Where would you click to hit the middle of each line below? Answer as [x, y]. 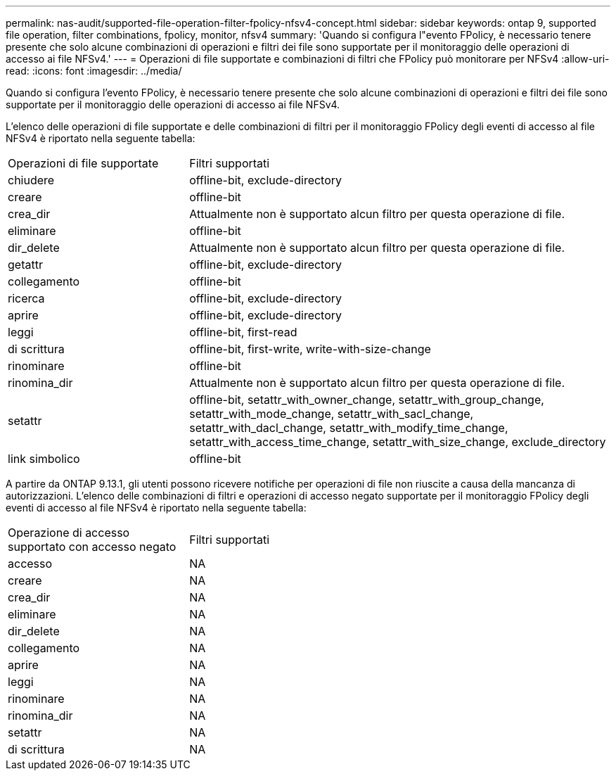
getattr [25, 265]
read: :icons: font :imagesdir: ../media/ [94, 71]
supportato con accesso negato [92, 547]
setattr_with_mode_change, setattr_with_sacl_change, [332, 414]
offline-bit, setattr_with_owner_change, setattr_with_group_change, [367, 400]
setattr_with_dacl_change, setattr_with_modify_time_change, [349, 428]
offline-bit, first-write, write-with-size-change [310, 349]
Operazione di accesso [69, 533]
